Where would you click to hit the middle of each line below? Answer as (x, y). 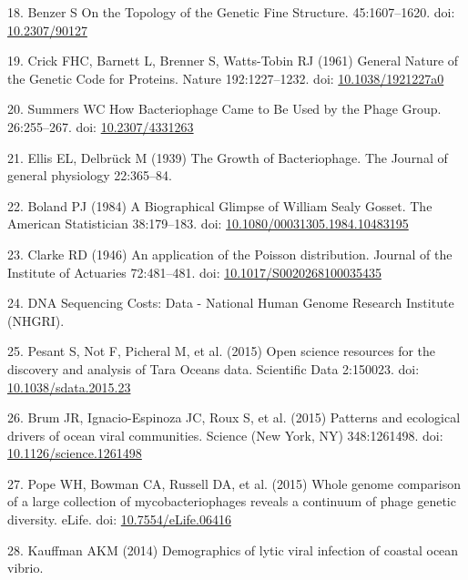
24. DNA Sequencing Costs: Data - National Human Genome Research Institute (231, 303)
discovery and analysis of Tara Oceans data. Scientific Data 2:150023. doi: (214, 368)
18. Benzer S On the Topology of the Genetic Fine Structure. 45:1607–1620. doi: (231, 12)
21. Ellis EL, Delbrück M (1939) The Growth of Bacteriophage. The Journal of (228, 157)
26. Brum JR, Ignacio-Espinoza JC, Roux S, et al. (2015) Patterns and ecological (234, 417)
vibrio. (25, 568)
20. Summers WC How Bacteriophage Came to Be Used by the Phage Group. (224, 109)
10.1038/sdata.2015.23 (69, 387)
